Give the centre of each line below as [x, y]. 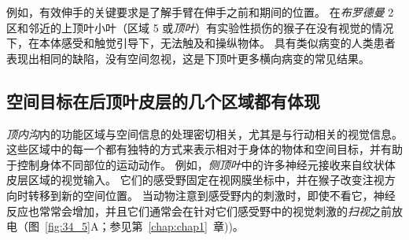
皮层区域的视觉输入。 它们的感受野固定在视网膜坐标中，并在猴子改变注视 [195, 180]
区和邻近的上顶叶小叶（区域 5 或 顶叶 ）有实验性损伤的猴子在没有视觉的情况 [200, 27]
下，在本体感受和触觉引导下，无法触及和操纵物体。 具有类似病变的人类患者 [201, 43]
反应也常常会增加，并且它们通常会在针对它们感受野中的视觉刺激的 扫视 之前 [199, 210]
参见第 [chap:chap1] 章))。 [177, 226]
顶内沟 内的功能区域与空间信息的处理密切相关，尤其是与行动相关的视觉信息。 [204, 133]
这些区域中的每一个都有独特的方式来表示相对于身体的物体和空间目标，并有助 [204, 149]
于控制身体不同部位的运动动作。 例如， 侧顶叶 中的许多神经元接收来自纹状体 [201, 164]
